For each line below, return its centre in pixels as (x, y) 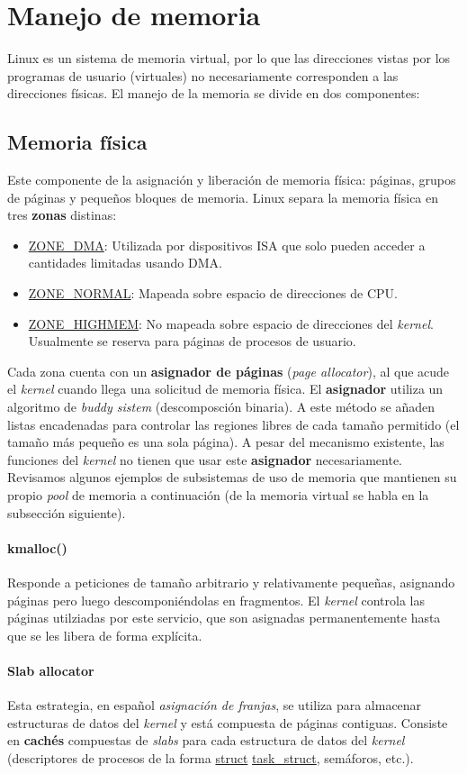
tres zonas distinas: (62, 215)
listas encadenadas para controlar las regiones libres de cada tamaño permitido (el (233, 424)
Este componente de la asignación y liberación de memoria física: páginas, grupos (232, 180)
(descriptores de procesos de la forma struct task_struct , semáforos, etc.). (211, 757)
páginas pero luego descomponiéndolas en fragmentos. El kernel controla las (216, 600)
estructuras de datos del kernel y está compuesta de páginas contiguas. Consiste (228, 722)
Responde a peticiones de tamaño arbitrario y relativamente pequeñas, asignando (231, 582)
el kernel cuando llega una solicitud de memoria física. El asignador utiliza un (225, 389)
